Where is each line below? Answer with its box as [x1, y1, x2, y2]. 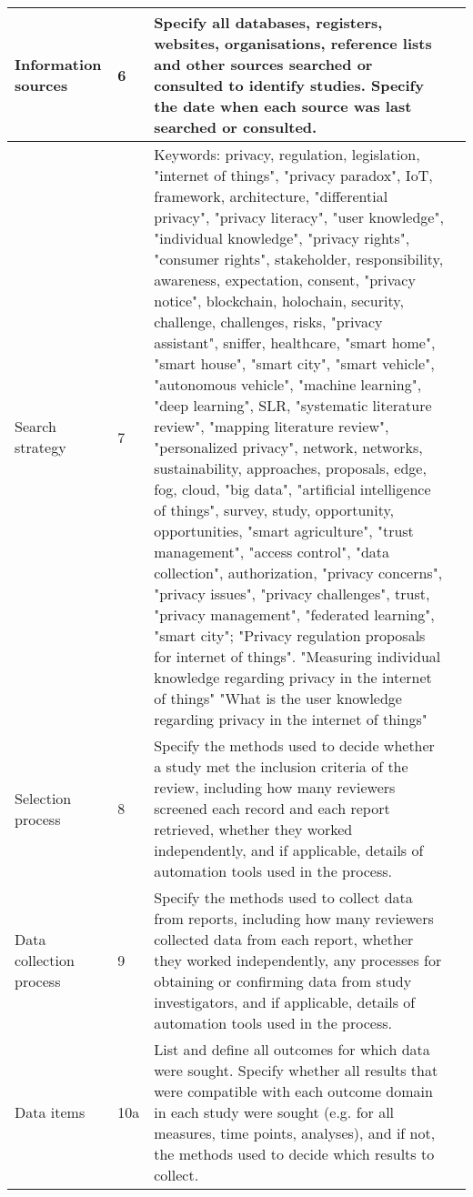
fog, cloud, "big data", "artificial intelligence [154, 478, 431, 499]
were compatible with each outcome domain [154, 1081, 433, 1101]
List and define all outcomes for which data [154, 1039, 430, 1060]
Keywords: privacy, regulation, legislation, [154, 144, 420, 165]
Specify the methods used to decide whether [154, 735, 435, 756]
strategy [15, 437, 66, 458]
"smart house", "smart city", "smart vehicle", [154, 353, 435, 374]
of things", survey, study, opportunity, [154, 499, 394, 520]
